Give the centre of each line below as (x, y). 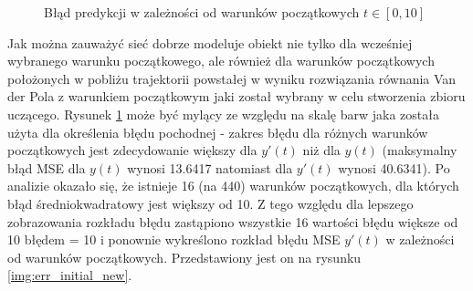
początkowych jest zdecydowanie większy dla (132, 150)
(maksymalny (420, 150)
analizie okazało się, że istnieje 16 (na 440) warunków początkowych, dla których (233, 186)
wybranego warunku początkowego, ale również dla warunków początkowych (221, 61)
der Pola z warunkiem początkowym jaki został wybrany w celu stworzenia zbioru (236, 96)
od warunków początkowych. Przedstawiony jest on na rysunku (184, 257)
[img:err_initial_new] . (70, 275)
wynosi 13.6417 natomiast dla (210, 167)
